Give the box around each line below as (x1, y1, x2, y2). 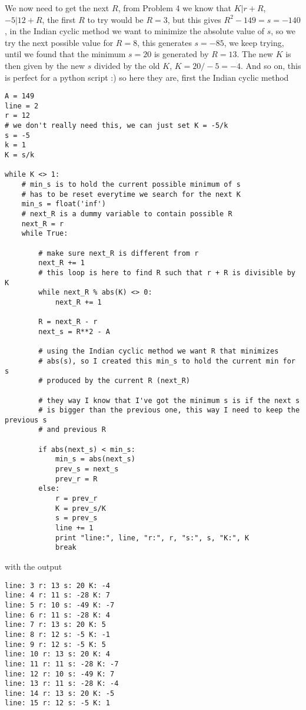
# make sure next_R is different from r (38, 249, 199, 257)
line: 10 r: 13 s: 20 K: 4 (5, 650, 110, 659)
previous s (5, 415, 47, 424)
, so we (271, 25, 295, 37)
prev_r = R (55, 474, 98, 483)
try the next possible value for (5, 36, 114, 48)
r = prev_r (55, 494, 98, 503)
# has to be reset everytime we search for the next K (21, 190, 241, 199)
